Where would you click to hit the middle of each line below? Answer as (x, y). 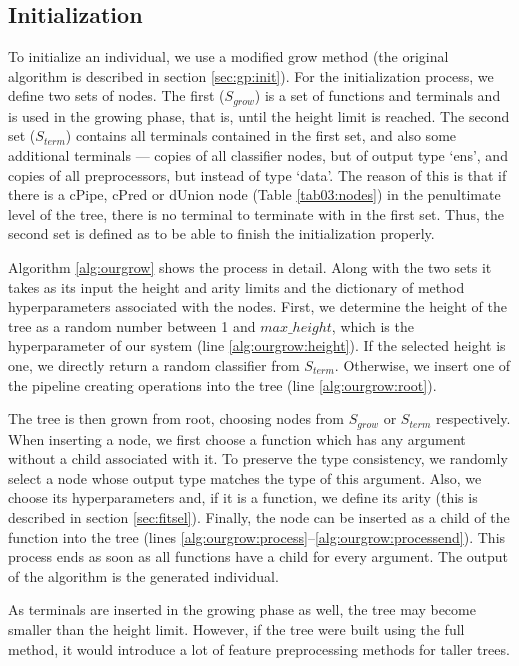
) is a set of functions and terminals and (377, 95)
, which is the (372, 325)
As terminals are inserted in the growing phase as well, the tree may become (242, 609)
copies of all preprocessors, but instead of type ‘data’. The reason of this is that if (257, 174)
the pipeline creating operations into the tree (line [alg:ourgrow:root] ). (222, 384)
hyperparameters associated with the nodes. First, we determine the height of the (257, 306)
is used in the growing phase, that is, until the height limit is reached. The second (259, 115)
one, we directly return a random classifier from (154, 364)
